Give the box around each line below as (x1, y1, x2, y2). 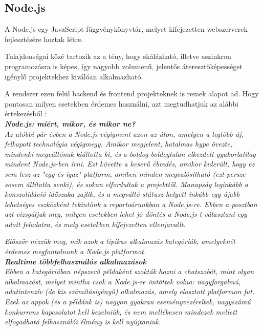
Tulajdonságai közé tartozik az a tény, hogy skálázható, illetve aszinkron (5, 51, 231, 61)
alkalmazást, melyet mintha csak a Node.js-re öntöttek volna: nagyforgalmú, (5, 276, 241, 286)
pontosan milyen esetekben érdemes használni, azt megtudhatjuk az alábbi (5, 98, 238, 109)
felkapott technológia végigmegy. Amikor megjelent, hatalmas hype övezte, (5, 138, 233, 149)
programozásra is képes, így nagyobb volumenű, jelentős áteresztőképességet (5, 60, 243, 71)
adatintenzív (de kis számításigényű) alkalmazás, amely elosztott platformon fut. (5, 286, 255, 297)
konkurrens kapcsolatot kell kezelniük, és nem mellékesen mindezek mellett (5, 306, 237, 317)
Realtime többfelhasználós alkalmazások (5, 256, 147, 266)
